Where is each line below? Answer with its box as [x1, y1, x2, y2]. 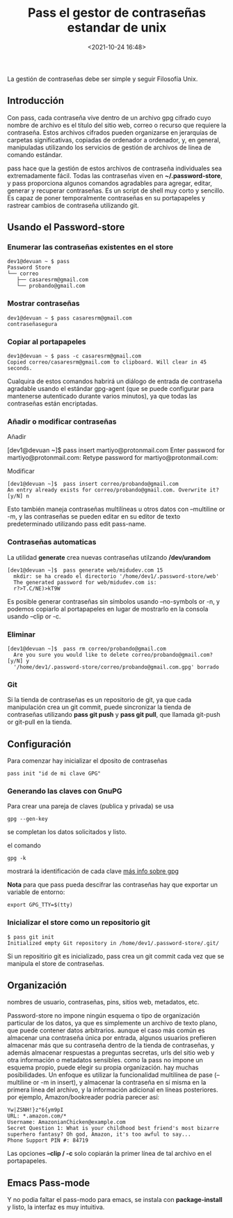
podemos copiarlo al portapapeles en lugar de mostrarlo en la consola [7, 604, 209, 613]
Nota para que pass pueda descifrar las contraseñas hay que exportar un [7, 881, 218, 889]
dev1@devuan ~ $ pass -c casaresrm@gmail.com [7, 352, 141, 360]
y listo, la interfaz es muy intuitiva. [7, 1203, 105, 1212]
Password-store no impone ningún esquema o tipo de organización [7, 1011, 200, 1020]
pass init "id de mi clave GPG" [7, 770, 101, 778]
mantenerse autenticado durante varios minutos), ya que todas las [7, 392, 198, 401]
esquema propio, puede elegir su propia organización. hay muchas [7, 1063, 199, 1072]
